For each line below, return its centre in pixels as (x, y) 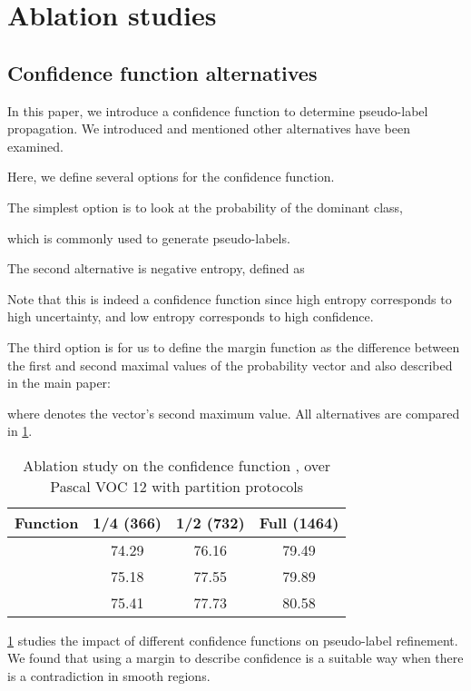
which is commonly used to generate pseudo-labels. (149, 237)
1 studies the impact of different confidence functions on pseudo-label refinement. (233, 640)
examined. (35, 146)
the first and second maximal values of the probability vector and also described (230, 365)
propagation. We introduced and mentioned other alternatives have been (209, 128)
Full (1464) (299, 522)
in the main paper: (59, 383)
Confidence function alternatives (162, 72)
